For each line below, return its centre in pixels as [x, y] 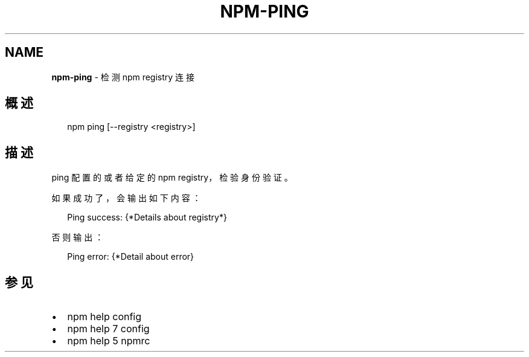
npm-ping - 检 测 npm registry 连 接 [123, 77]
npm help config [104, 317]
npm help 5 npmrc [109, 341]
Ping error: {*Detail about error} [131, 257]
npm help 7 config [108, 329]
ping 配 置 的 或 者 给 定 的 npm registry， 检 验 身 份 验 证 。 [172, 178]
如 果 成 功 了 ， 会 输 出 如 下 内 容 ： [126, 198]
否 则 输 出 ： [78, 237]
